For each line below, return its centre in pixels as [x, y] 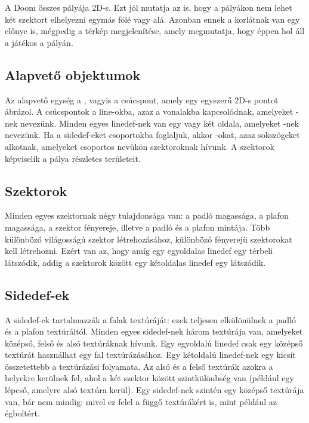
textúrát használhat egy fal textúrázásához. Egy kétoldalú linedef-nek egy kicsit [150, 355]
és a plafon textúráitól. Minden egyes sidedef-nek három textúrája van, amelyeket [154, 331]
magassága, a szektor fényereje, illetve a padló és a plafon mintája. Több [137, 227]
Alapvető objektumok [73, 74]
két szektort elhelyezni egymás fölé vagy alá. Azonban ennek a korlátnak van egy [152, 19]
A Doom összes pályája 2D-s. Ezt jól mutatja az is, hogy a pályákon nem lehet [149, 7]
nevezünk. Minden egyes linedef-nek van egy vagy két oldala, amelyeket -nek [160, 123]
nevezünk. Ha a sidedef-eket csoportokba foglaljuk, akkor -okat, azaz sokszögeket [152, 135]
